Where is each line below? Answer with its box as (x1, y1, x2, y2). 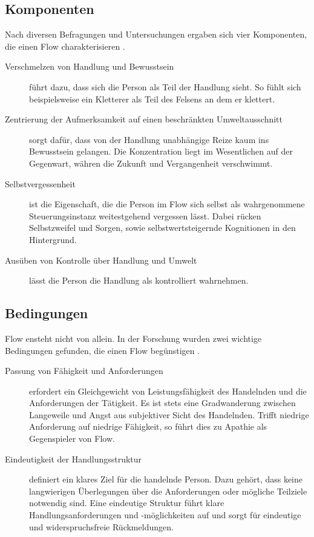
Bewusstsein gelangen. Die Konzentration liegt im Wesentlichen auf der (29, 145, 293, 158)
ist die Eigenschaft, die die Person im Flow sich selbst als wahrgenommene (29, 198, 305, 210)
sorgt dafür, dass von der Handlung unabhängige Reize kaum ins (29, 133, 269, 145)
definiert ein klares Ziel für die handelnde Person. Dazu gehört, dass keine (29, 473, 303, 485)
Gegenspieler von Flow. (29, 432, 115, 445)
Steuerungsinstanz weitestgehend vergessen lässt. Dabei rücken (29, 209, 261, 222)
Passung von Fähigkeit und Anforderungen (5, 364, 163, 377)
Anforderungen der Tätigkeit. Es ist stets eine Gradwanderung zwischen (29, 396, 296, 409)
